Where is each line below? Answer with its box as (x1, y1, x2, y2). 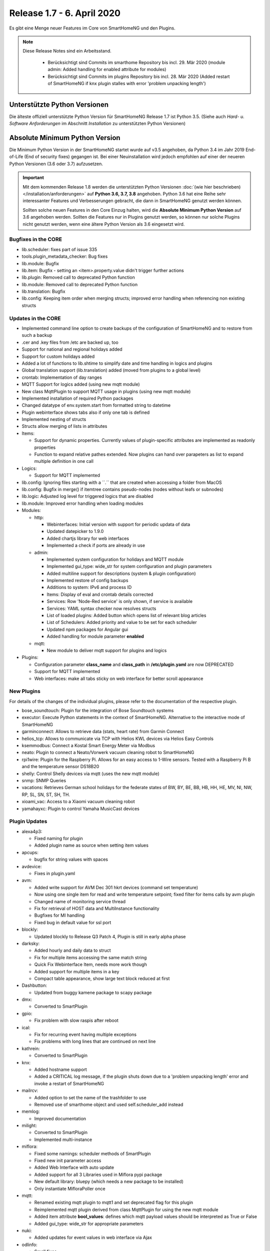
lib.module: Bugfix (21, 260, 59, 266)
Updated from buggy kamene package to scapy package (34, 989, 152, 995)
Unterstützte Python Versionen (9, 100, 108, 109)
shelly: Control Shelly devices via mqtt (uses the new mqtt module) (21, 771, 159, 777)
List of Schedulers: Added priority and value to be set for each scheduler (46, 619, 197, 625)
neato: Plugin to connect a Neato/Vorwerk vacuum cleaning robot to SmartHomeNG (21, 750, 194, 756)
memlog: (21, 1108, 40, 1114)
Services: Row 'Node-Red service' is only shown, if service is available (46, 598, 192, 604)
